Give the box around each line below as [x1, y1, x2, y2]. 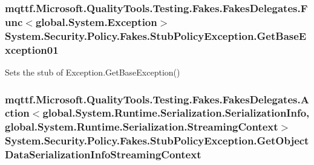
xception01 [5, 42, 59, 57]
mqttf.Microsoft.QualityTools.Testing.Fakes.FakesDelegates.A [5, 91, 309, 106]
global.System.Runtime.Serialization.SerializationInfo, [42, 105, 310, 120]
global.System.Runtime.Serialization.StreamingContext [5, 119, 278, 134]
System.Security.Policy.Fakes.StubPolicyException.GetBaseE [5, 28, 307, 43]
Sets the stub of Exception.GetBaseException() [5, 65, 180, 78]
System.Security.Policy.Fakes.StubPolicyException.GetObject [5, 133, 309, 148]
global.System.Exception [35, 14, 157, 29]
